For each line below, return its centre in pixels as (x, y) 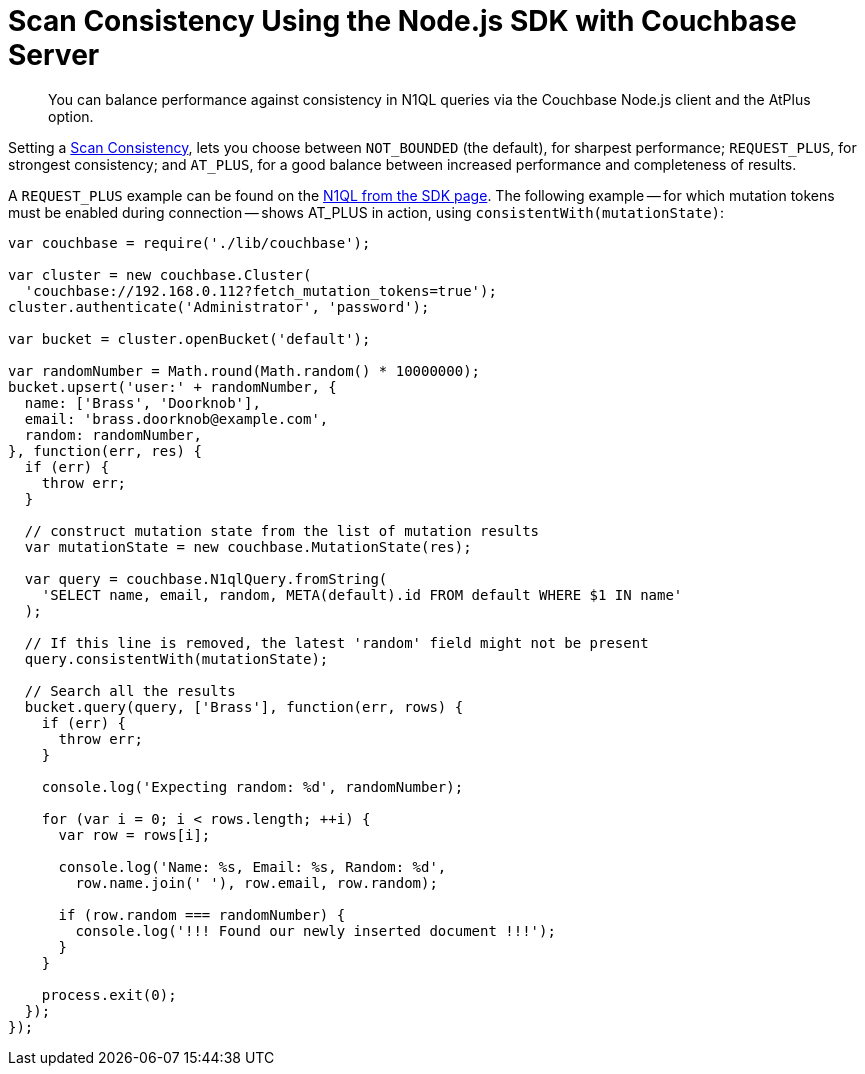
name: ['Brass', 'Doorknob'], (142, 402)
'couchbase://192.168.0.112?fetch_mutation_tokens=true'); (260, 290)
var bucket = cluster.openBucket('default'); (189, 338)
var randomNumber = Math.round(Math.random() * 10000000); (244, 370)
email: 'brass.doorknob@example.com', (176, 418)
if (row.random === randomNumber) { (202, 914)
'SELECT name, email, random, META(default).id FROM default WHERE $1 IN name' (362, 594)
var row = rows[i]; (134, 834)
